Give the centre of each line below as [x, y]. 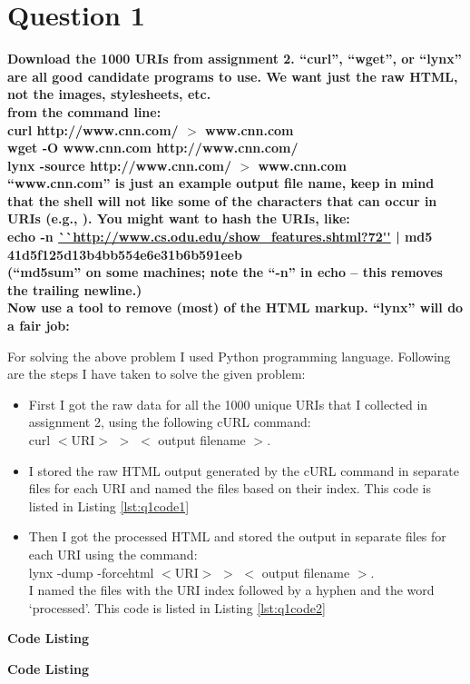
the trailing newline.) [75, 289]
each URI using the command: [113, 554]
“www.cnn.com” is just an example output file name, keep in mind [221, 183]
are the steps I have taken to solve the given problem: [157, 374]
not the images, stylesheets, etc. [109, 94]
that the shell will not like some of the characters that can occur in [222, 200]
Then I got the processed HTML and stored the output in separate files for [237, 536]
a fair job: [39, 326]
